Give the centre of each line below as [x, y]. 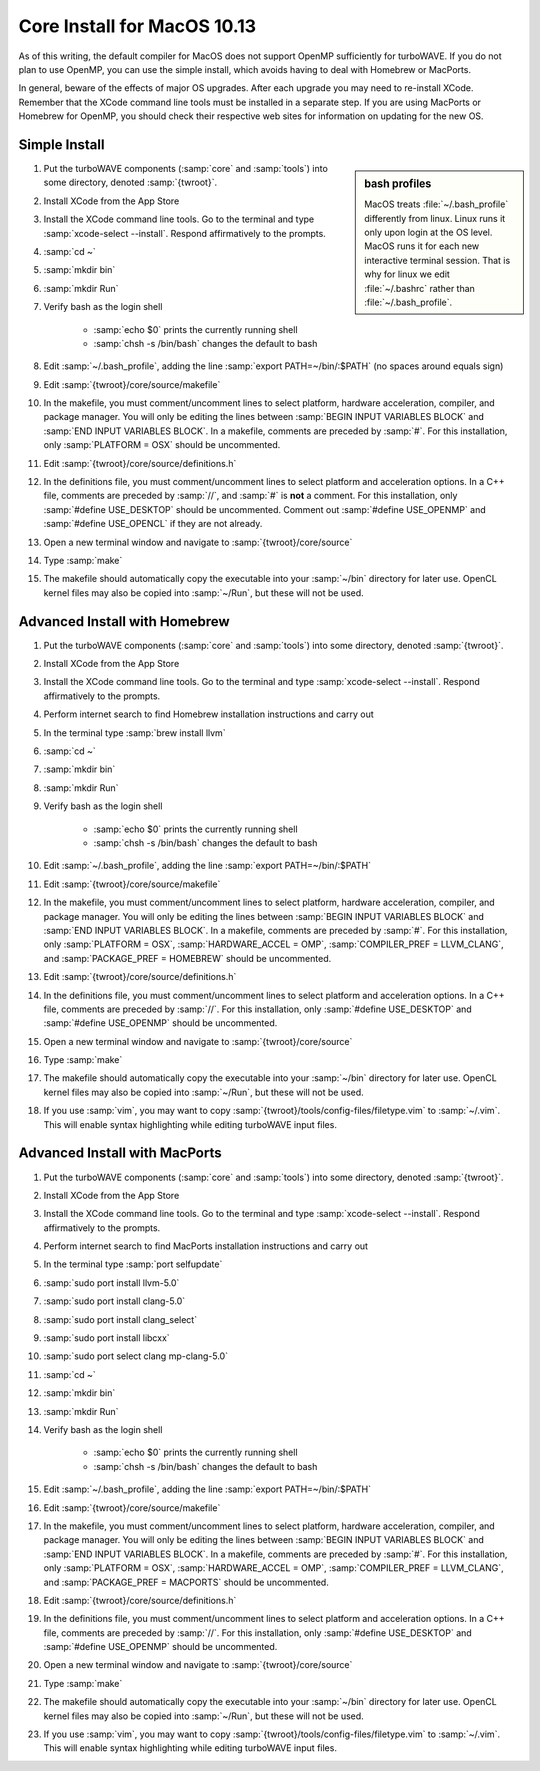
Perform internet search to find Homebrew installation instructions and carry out [208, 714]
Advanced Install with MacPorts [120, 1153]
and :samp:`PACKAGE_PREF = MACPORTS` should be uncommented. [186, 1582]
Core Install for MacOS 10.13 [137, 26]
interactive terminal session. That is [437, 260]
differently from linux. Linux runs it [435, 218]
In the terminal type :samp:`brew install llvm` [134, 732]
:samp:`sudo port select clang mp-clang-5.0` [136, 1356]
